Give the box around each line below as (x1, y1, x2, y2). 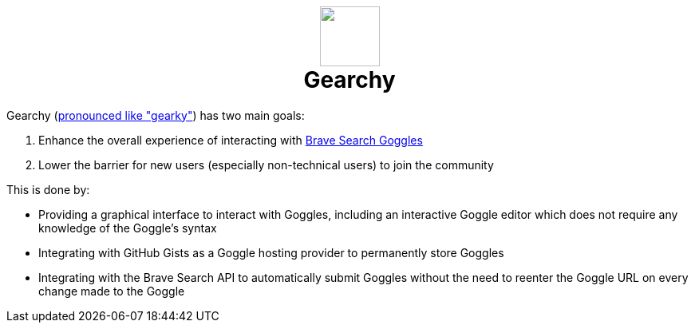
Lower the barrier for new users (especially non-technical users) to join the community (38, 157, 494, 172)
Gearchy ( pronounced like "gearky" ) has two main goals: (6, 108, 305, 122)
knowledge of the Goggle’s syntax (38, 220, 217, 235)
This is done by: (6, 182, 90, 196)
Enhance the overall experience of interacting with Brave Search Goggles (38, 133, 423, 147)
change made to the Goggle (38, 283, 185, 298)
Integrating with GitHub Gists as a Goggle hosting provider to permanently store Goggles (38, 245, 504, 260)
